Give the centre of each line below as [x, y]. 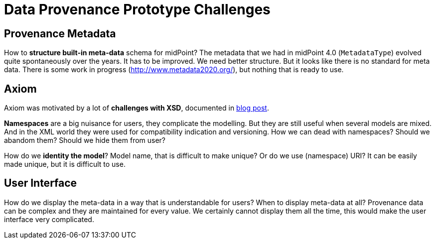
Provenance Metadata [60, 33]
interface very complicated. [49, 219]
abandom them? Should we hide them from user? [85, 140]
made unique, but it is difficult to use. [65, 164]
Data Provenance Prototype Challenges [137, 9]
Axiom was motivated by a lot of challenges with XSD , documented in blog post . [137, 108]
